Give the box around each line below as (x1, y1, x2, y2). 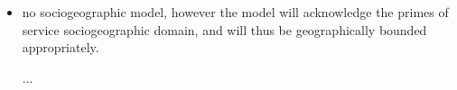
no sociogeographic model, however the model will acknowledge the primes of (22, 3, 449, 21)
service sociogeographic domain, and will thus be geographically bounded (22, 20, 427, 39)
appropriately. (22, 38, 99, 57)
